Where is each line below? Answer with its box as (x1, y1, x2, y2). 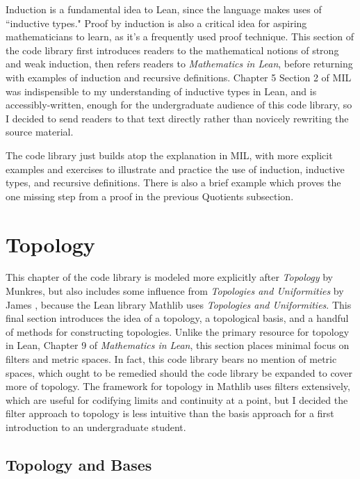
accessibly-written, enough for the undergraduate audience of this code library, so (6, 97, 352, 112)
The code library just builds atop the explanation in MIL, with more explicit (6, 147, 333, 162)
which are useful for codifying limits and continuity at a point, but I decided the (6, 392, 348, 407)
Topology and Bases (6, 453, 152, 475)
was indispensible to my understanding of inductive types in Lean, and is (6, 83, 317, 98)
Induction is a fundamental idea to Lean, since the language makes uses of (6, 2, 322, 16)
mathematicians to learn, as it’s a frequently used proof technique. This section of (6, 29, 354, 44)
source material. (6, 124, 74, 139)
